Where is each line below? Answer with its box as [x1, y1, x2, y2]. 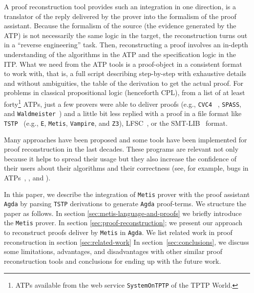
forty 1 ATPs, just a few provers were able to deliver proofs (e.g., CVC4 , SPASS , [4, 97, 241, 109]
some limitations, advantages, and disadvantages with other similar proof [4, 246, 223, 256]
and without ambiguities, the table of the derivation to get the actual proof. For [4, 78, 244, 88]
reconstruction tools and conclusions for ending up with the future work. [4, 255, 221, 266]
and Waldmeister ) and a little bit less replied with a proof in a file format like [4, 108, 242, 118]
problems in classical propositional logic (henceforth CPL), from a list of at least [4, 87, 245, 98]
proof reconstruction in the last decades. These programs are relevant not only [4, 144, 239, 154]
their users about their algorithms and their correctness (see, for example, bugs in [4, 163, 249, 173]
